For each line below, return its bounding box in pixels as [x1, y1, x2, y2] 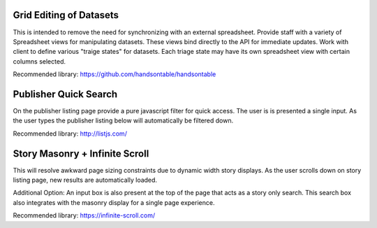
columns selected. [13, 57, 66, 66]
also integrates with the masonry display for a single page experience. [13, 198, 215, 206]
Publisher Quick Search [13, 88, 118, 100]
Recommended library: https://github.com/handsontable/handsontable [13, 70, 216, 78]
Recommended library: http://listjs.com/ [13, 129, 127, 138]
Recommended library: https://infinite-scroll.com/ [13, 211, 156, 220]
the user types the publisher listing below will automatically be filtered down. [13, 116, 234, 125]
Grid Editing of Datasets [13, 9, 119, 21]
